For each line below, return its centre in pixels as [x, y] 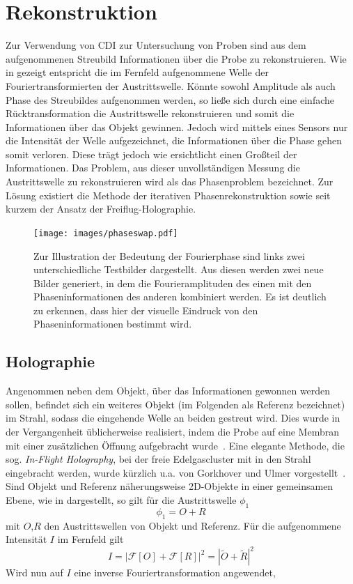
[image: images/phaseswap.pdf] [106, 233]
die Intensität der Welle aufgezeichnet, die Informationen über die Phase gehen [174, 140]
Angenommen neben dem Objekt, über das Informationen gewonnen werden [168, 391]
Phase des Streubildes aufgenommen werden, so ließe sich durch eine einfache [170, 99]
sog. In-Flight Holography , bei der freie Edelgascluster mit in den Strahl [158, 459]
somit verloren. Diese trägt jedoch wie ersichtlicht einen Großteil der [151, 154]
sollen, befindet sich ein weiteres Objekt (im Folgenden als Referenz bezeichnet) [175, 404]
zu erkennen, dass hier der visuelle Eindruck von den [146, 310]
